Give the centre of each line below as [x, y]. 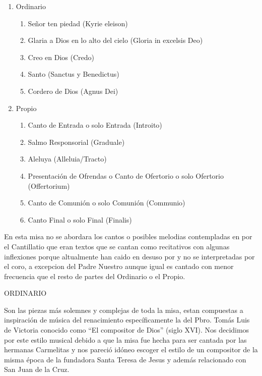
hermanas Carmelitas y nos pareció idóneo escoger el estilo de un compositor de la [131, 350]
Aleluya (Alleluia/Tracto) [67, 159]
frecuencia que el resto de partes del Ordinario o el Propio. [95, 276]
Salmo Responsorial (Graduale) [76, 142]
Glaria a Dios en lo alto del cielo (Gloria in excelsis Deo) [115, 40]
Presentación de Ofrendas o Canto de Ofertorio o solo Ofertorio [126, 175]
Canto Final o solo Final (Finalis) [80, 219]
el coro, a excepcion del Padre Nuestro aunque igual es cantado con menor [119, 266]
